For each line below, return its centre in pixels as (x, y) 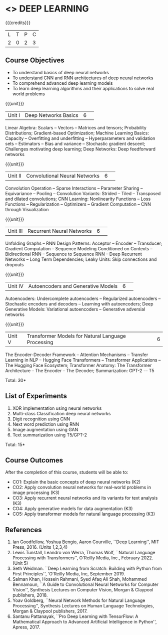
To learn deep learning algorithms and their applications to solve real (83, 88)
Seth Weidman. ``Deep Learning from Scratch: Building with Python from (87, 569)
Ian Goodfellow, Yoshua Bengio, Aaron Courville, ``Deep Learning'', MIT (86, 542)
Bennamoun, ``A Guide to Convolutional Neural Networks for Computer (85, 584)
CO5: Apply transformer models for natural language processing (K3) (84, 514)
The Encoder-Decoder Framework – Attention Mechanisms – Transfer (77, 355)
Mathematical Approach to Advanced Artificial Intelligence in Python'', (84, 622)
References (23, 530)
